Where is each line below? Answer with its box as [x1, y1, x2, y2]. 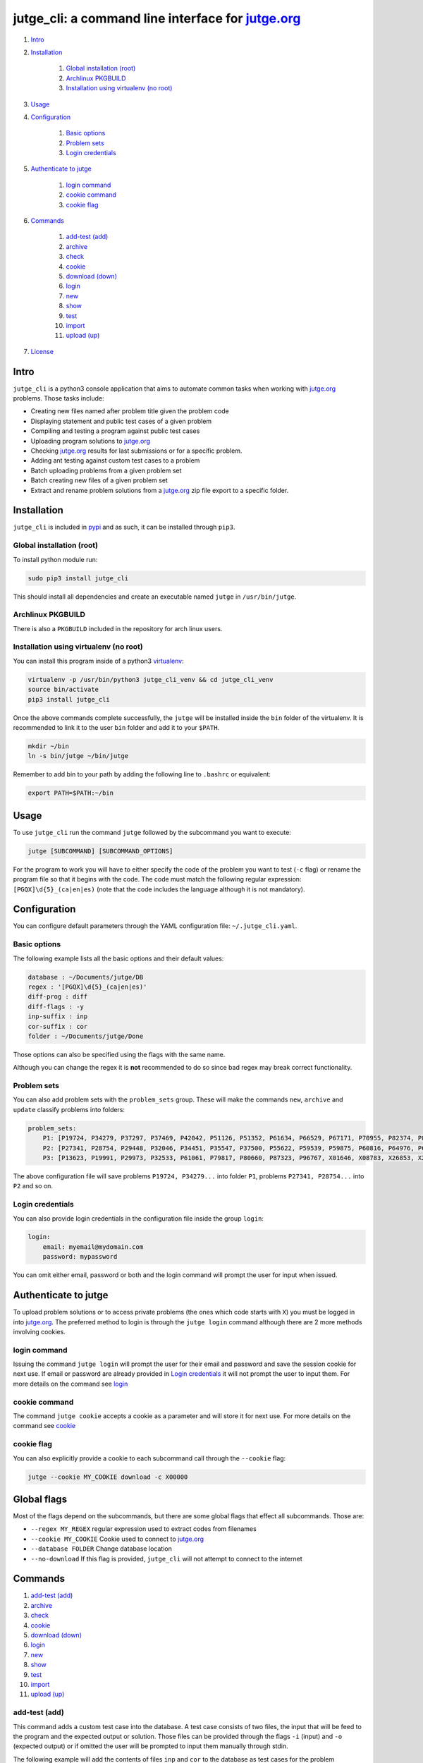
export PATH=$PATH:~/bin [27, 789, 114, 797]
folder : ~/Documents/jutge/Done [27, 1032, 144, 1040]
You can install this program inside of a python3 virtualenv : [13, 657, 184, 665]
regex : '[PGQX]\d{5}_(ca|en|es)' [27, 982, 147, 991]
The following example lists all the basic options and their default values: [13, 954, 224, 963]
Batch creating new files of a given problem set [30, 476, 168, 484]
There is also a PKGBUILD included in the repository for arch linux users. [13, 624, 223, 633]
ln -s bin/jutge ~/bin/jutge [27, 752, 129, 760]
